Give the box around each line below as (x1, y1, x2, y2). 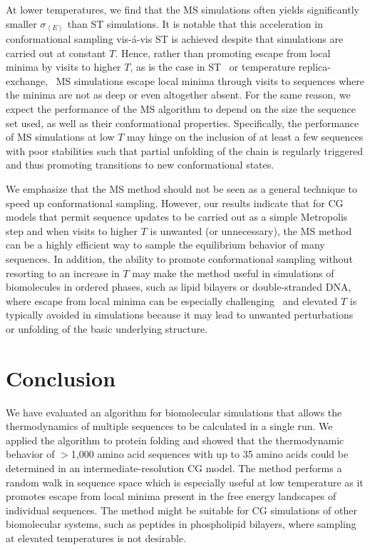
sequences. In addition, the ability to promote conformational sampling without (6, 251, 353, 266)
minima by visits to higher (6, 59, 121, 74)
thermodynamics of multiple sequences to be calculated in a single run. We (6, 419, 333, 434)
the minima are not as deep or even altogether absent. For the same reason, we (6, 87, 351, 102)
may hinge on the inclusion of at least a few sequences (127, 129, 364, 144)
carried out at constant (6, 45, 106, 60)
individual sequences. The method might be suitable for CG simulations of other (6, 502, 357, 517)
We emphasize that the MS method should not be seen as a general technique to (6, 181, 358, 196)
